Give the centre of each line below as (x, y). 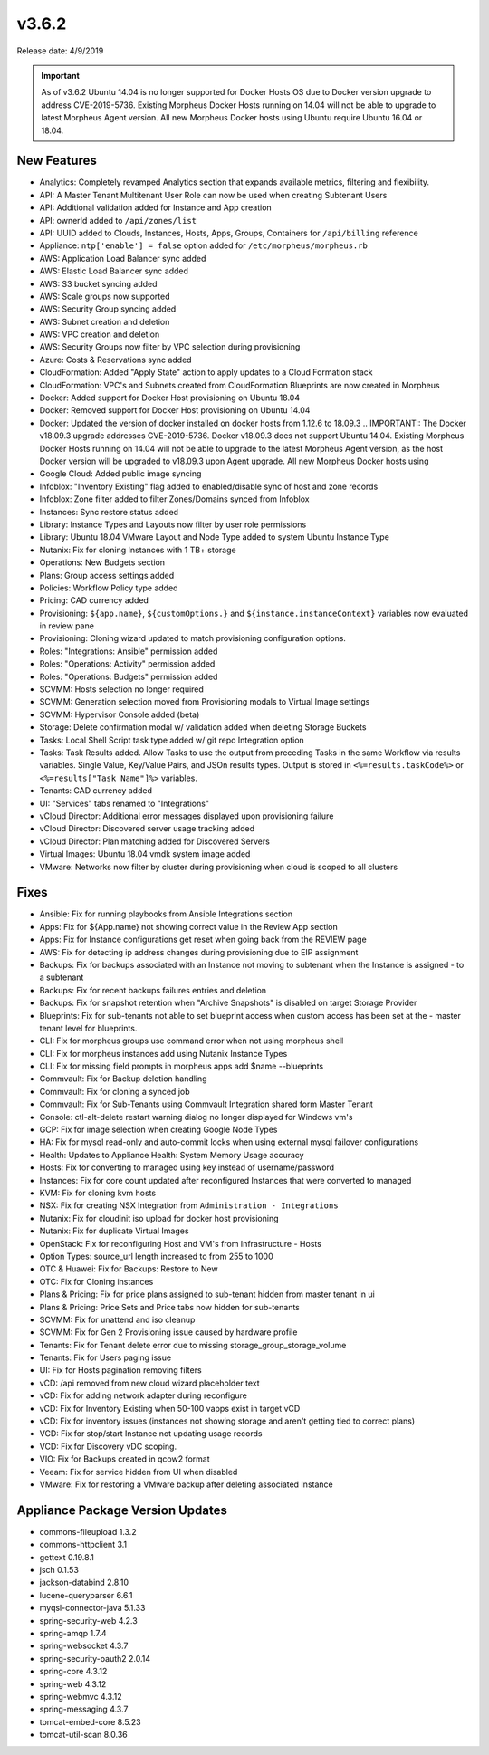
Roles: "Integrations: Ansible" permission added (129, 651)
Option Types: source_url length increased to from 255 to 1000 (156, 1256)
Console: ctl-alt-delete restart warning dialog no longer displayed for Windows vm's (196, 1117)
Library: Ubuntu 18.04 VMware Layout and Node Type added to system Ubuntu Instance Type (214, 537)
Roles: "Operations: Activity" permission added (127, 664)
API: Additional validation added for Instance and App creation (155, 207)
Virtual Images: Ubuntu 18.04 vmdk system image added (145, 854)
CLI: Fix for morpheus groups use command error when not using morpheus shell (192, 1041)
